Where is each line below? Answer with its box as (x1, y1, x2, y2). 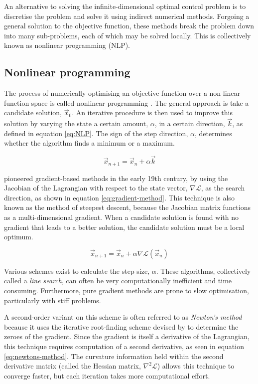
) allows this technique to (157, 361, 235, 371)
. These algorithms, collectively (156, 265, 251, 276)
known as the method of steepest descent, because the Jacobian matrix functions (4, 202, 251, 212)
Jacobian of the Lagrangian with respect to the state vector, (4, 183, 188, 193)
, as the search (201, 183, 245, 193)
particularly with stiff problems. (4, 295, 101, 305)
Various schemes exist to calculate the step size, (4, 265, 150, 276)
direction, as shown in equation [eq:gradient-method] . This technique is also (4, 192, 235, 202)
